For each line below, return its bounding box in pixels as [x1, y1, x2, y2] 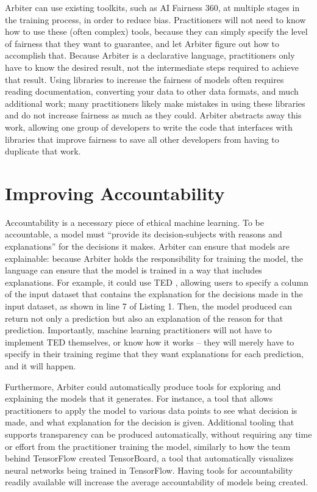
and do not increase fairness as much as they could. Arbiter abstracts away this [5, 109, 302, 121]
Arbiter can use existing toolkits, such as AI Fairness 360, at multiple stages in [5, 1, 300, 13]
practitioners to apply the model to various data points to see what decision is [5, 403, 297, 416]
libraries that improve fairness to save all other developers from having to [5, 132, 279, 145]
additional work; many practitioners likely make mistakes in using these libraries [5, 96, 305, 109]
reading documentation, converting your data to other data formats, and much [5, 85, 299, 98]
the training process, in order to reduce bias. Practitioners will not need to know [5, 13, 306, 26]
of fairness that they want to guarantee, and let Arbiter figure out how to [5, 37, 279, 49]
